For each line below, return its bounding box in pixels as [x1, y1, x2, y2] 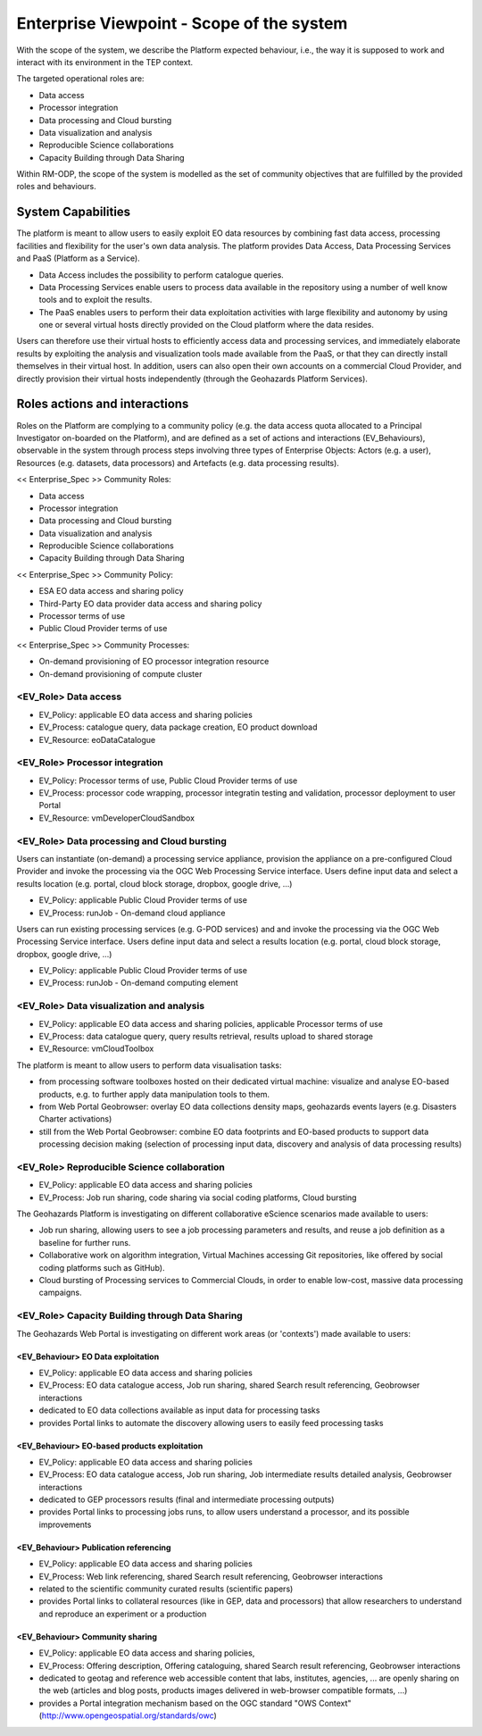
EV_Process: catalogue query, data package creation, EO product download [38, 722, 318, 732]
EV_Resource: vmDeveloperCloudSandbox [38, 813, 195, 823]
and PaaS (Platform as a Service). [16, 253, 140, 263]
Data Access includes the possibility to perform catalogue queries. [38, 269, 285, 280]
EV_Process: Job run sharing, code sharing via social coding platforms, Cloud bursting [38, 1192, 357, 1203]
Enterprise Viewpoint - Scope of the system [16, 13, 348, 33]
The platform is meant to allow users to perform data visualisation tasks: [16, 1059, 282, 1071]
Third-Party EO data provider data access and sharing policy [38, 598, 262, 609]
